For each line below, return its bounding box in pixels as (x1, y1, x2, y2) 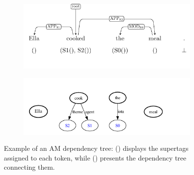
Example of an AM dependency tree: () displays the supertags (4, 143, 189, 153)
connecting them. (4, 162, 55, 172)
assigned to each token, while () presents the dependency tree (4, 152, 187, 162)
